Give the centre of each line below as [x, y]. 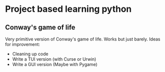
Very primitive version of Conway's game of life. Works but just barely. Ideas [83, 39]
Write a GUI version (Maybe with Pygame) [55, 64]
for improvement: [23, 44]
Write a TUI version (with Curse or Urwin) [54, 59]
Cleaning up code [30, 54]
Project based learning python [68, 9]
